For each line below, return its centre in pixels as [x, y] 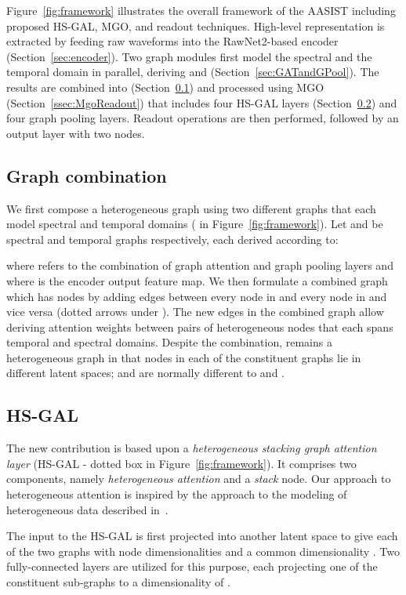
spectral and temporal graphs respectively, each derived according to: [172, 239]
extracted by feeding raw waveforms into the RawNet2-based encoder [172, 41]
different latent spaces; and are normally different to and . [145, 373]
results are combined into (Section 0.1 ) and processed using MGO [165, 87]
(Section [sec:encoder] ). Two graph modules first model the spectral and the [189, 56]
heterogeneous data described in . [87, 509]
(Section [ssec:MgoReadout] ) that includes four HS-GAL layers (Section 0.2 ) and [202, 102]
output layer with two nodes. [76, 133]
